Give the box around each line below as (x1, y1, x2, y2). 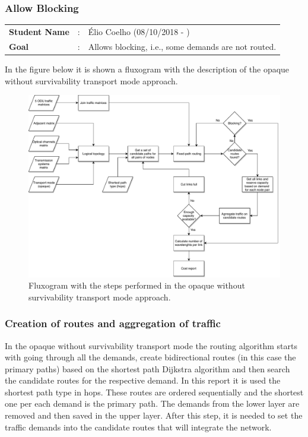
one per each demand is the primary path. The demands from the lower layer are (5, 397, 300, 410)
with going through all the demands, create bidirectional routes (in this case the (5, 351, 296, 363)
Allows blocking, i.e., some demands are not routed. (88, 40, 277, 52)
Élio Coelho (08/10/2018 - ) (88, 25, 190, 37)
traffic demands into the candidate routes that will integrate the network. (5, 420, 272, 433)
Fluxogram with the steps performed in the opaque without (28, 279, 245, 292)
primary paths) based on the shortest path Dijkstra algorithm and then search (5, 362, 290, 375)
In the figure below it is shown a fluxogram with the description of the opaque (5, 62, 290, 75)
